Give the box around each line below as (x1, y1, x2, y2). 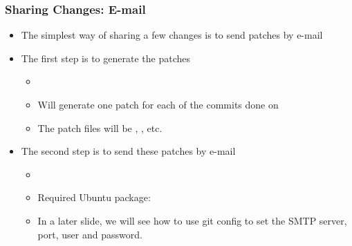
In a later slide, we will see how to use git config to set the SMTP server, (37, 213, 347, 227)
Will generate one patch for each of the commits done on (37, 97, 279, 111)
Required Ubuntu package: (37, 190, 151, 205)
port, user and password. (37, 227, 142, 241)
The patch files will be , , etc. (37, 120, 163, 135)
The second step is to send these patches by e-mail (21, 144, 236, 158)
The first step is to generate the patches (21, 50, 190, 65)
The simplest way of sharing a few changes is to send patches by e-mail (21, 28, 323, 42)
